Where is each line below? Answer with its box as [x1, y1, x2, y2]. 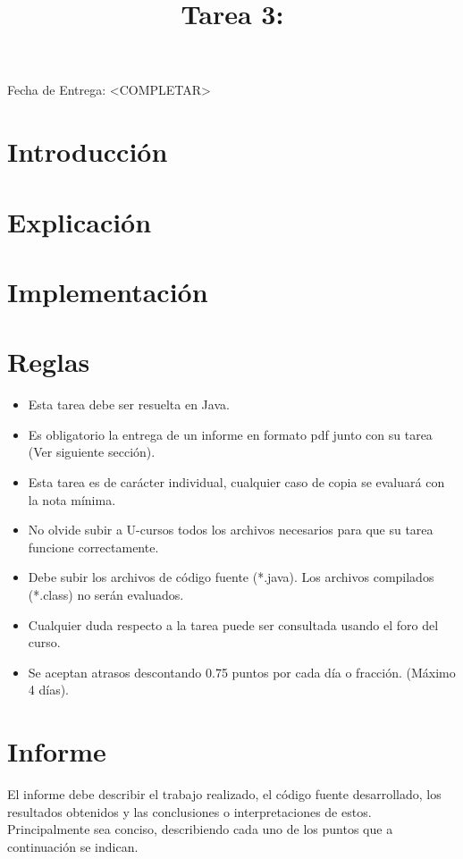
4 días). [28, 680, 69, 699]
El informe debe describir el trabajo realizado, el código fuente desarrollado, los [7, 785, 442, 804]
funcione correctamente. [28, 537, 159, 556]
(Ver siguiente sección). [28, 442, 156, 461]
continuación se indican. [7, 837, 139, 855]
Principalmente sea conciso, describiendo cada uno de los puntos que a [7, 820, 393, 838]
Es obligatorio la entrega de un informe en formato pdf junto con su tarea [28, 425, 433, 443]
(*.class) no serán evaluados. [28, 585, 184, 603]
